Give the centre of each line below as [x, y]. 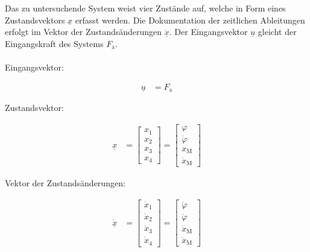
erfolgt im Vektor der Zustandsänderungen [84, 32]
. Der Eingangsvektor [208, 32]
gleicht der [277, 32]
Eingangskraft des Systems [54, 43]
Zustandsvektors [35, 20]
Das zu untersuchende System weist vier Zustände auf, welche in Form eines [145, 8]
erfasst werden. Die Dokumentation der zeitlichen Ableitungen [190, 20]
